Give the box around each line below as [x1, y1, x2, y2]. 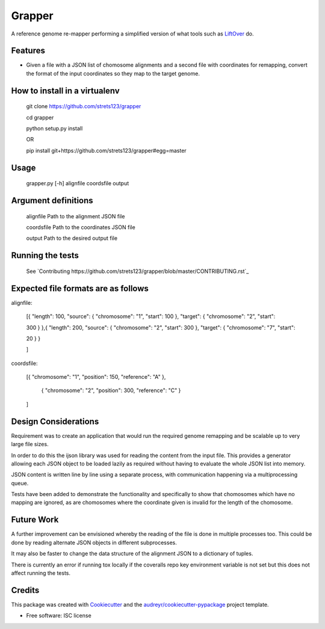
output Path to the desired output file [26, 235, 117, 242]
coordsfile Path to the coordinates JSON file [26, 224, 135, 231]
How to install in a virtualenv [11, 85, 120, 96]
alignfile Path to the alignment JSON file [26, 212, 125, 219]
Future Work [11, 515, 59, 525]
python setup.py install [26, 125, 83, 132]
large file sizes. [11, 441, 49, 448]
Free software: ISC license [26, 612, 91, 619]
